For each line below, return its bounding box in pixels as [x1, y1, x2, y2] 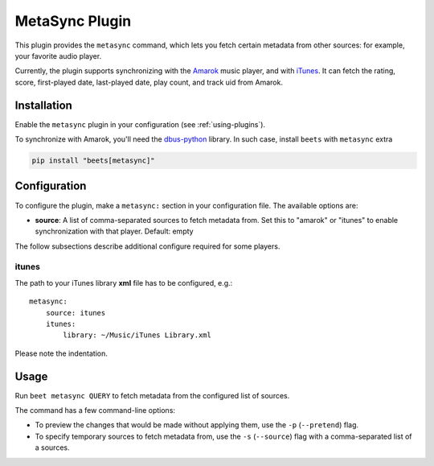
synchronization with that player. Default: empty [35, 226, 194, 237]
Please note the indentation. [14, 348, 108, 358]
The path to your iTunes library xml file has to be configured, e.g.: [14, 278, 233, 287]
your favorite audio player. [14, 51, 102, 60]
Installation [14, 98, 72, 112]
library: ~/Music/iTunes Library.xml [63, 331, 212, 340]
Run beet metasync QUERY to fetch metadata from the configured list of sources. [14, 390, 290, 400]
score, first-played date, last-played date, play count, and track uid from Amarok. [14, 77, 283, 87]
